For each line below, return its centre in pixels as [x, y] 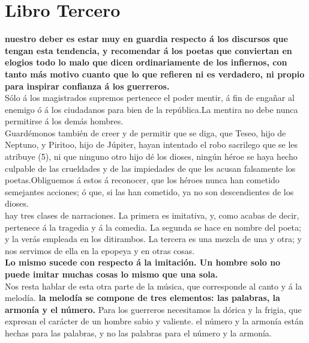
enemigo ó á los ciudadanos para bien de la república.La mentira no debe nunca [151, 109]
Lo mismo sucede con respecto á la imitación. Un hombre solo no [143, 262]
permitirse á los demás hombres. [64, 121]
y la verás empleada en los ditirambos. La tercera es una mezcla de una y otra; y [153, 239]
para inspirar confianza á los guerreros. [87, 86]
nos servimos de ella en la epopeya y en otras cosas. [100, 250]
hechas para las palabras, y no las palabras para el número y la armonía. [138, 332]
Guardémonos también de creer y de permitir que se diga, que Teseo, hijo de [145, 132]
